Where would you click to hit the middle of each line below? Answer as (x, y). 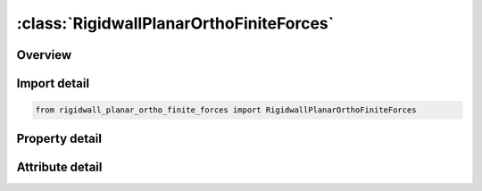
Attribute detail (59, 166)
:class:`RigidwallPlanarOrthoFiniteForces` (175, 23)
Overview (44, 55)
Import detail (53, 83)
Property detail (59, 138)
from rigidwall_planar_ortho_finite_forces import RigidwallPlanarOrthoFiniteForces (226, 110)
